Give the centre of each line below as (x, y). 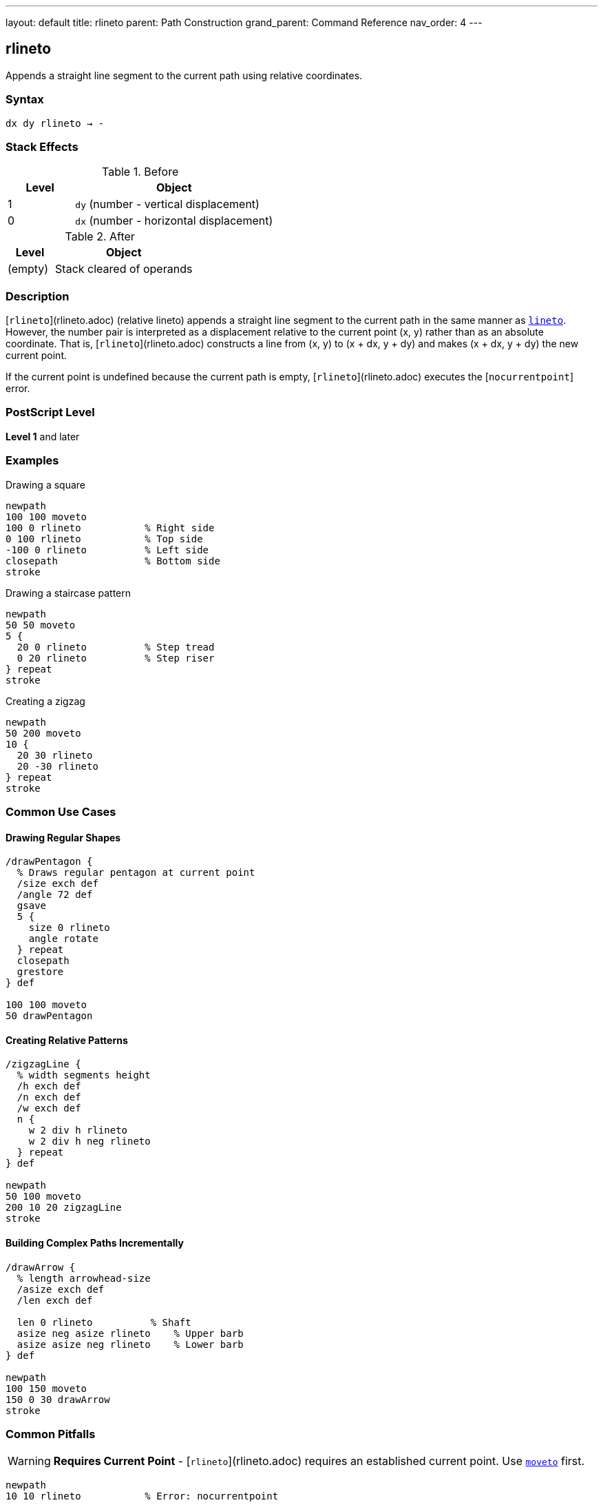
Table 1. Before (140, 172)
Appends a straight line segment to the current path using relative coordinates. (184, 75)
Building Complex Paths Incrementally (95, 1243)
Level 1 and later (43, 436)
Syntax (25, 100)
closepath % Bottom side (113, 561)
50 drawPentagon (49, 1016)
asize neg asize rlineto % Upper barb (130, 1333)
